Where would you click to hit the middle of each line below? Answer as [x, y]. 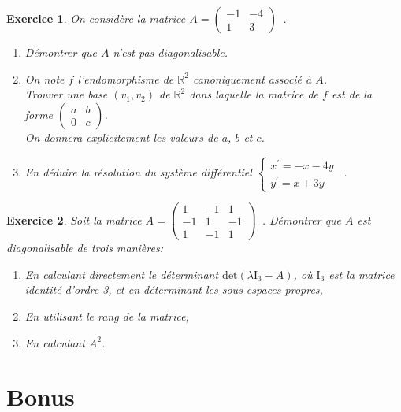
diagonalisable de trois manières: [85, 248]
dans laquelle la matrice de [254, 94]
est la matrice [362, 274]
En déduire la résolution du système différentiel [138, 172]
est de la [352, 94]
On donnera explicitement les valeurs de [121, 137]
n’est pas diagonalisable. [171, 52]
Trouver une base [66, 94]
